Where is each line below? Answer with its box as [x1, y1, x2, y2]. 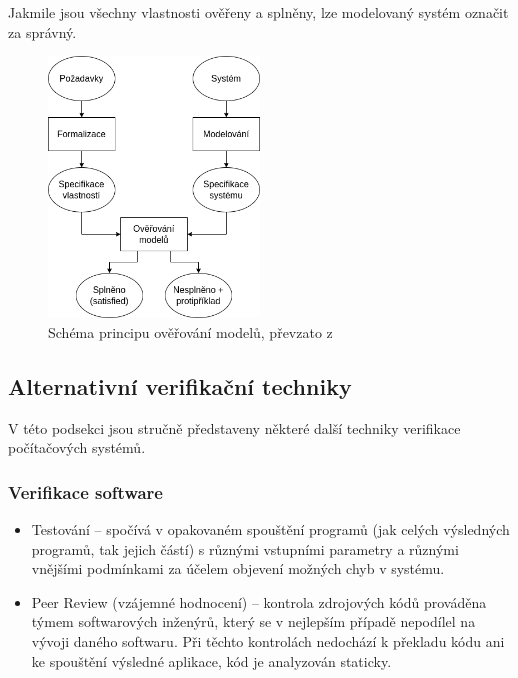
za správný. [8, 21, 77, 42]
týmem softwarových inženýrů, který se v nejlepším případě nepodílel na [31, 611, 476, 632]
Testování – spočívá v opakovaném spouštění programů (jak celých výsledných [31, 519, 510, 540]
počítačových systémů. [8, 437, 146, 458]
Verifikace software [8, 479, 163, 504]
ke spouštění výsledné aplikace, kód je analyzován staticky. [31, 650, 392, 671]
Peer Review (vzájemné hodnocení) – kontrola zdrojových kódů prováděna [31, 591, 487, 612]
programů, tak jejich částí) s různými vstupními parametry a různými [31, 538, 459, 559]
